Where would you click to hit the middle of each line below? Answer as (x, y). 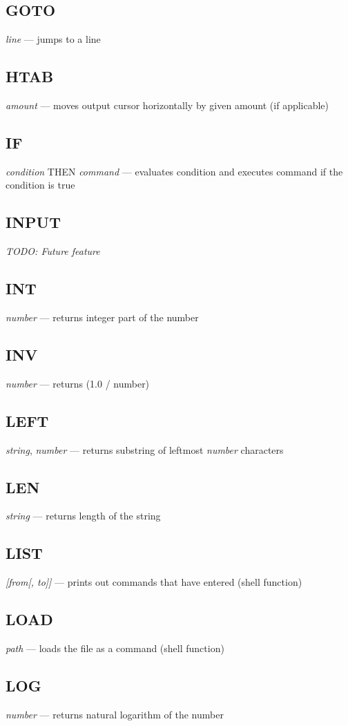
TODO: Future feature (53, 251)
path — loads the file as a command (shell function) (115, 648)
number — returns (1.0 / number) (78, 383)
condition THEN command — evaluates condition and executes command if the (174, 171)
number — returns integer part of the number (102, 317)
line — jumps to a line (53, 39)
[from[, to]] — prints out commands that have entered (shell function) (154, 582)
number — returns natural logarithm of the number (115, 714)
